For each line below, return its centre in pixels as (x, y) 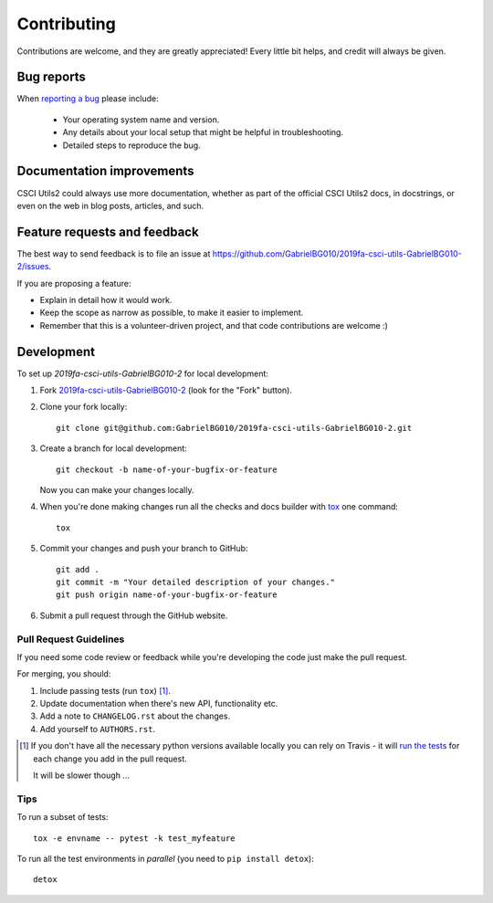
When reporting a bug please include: (88, 99)
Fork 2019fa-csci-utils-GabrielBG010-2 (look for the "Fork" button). (166, 390)
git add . (78, 569)
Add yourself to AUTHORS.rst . (97, 729)
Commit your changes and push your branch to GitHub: (144, 549)
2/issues (33, 267)
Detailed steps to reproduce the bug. (131, 145)
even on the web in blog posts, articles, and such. (110, 205)
